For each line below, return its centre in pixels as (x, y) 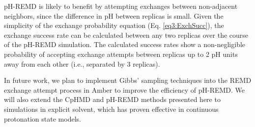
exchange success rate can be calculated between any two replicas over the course (126, 35)
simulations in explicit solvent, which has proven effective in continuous (111, 109)
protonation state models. (42, 118)
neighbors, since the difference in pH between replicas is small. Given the (114, 15)
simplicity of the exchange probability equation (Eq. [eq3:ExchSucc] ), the (114, 25)
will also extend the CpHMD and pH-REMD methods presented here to (112, 99)
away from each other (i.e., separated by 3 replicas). (82, 63)
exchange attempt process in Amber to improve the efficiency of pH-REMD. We (125, 89)
